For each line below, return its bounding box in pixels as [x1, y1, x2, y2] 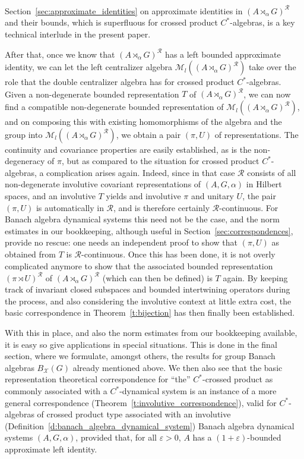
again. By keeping [223, 271, 288, 284]
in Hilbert [246, 178, 282, 190]
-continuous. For [219, 201, 278, 213]
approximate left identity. [5, 443, 97, 455]
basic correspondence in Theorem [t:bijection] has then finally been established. [5, 306, 295, 319]
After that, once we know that [5, 48, 115, 60]
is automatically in [36, 201, 104, 213]
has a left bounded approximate [165, 48, 281, 60]
